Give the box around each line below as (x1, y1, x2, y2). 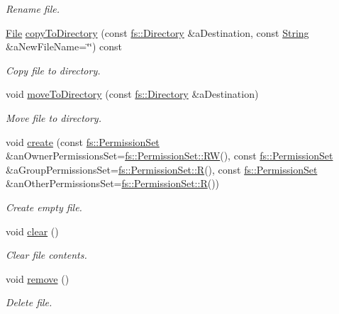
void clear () (6, 223, 59, 238)
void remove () (6, 271, 70, 286)
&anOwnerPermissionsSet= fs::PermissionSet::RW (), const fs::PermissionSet (6, 148, 333, 163)
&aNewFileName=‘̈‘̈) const (6, 39, 122, 54)
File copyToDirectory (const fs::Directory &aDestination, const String (6, 25, 309, 40)
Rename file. (6, 1, 60, 16)
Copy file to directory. (6, 62, 101, 77)
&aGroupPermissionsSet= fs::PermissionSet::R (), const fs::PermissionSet (6, 162, 318, 176)
